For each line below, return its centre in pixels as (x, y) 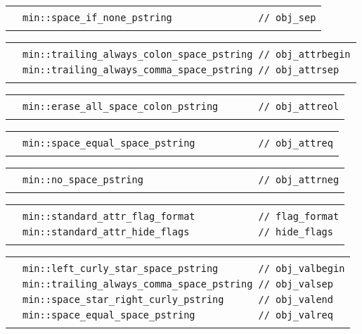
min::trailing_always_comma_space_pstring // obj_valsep (178, 284)
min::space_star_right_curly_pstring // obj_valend (178, 299)
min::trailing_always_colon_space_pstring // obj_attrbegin (187, 54)
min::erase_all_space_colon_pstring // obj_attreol (181, 106)
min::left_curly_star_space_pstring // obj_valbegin (184, 268)
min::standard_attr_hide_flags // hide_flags (178, 232)
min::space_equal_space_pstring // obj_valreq (178, 315)
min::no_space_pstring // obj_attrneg (181, 180)
